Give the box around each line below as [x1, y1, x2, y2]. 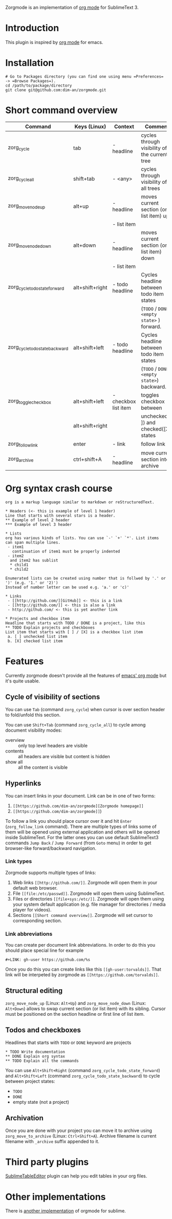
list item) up [141, 212, 169, 219]
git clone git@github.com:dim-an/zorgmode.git [5, 87, 106, 93]
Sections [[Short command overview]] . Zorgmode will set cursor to [12, 912, 153, 918]
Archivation [5, 1114, 44, 1123]
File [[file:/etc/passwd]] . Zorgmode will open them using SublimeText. [12, 890, 165, 896]
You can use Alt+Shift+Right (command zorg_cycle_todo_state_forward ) [5, 1067, 160, 1073]
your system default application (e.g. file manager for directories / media [12, 901, 166, 907]
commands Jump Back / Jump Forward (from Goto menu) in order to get [5, 840, 152, 846]
